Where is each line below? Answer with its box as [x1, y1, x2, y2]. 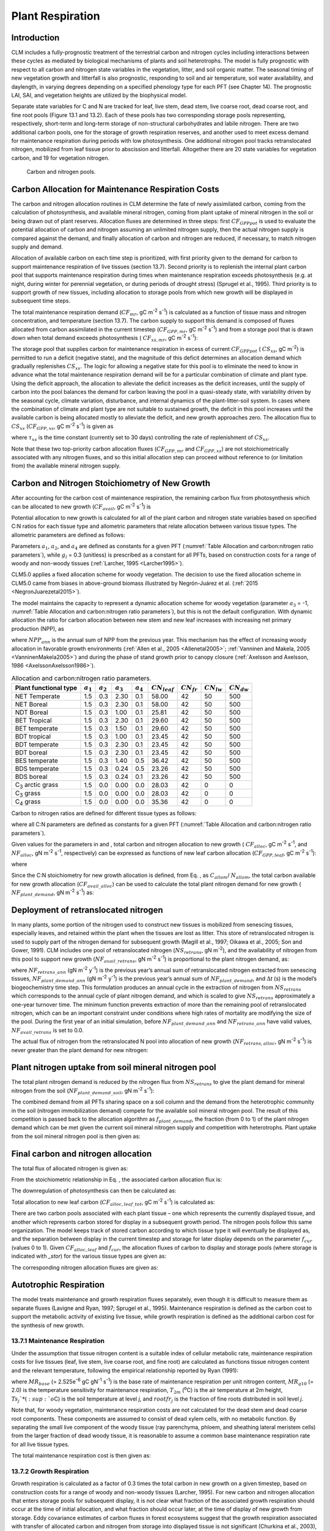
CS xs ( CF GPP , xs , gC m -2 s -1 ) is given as [11, 421, 114, 431]
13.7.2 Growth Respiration [11, 1467, 89, 1475]
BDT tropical [15, 732, 51, 741]
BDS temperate [15, 764, 59, 773]
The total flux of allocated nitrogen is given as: [11, 1164, 128, 1172]
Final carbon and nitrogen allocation [11, 1148, 152, 1159]
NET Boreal [15, 700, 48, 709]
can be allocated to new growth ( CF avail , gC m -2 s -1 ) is [11, 502, 151, 511]
